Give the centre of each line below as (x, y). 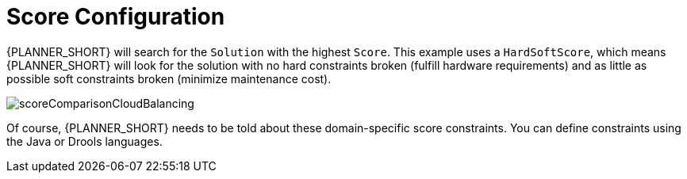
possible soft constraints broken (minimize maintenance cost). (169, 78)
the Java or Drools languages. (84, 141)
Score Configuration (116, 17)
